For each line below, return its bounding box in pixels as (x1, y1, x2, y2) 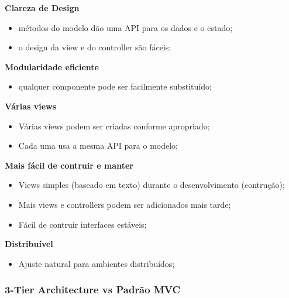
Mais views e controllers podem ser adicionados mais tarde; (18, 198, 231, 210)
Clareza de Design (5, 2, 80, 13)
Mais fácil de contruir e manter (5, 159, 133, 171)
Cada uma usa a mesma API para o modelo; (18, 139, 178, 152)
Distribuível (5, 238, 53, 250)
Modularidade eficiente (5, 60, 99, 73)
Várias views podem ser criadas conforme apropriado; (18, 119, 210, 132)
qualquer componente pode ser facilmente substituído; (18, 80, 212, 93)
